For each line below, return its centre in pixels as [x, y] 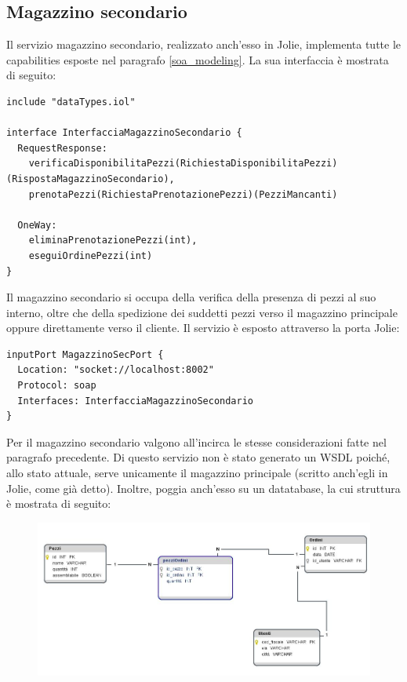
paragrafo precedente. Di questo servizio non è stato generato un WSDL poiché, [198, 457]
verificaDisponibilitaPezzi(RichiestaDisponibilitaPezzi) [183, 164]
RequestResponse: [62, 148]
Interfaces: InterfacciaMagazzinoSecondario [135, 401]
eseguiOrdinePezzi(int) [91, 255]
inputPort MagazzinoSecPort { [85, 354]
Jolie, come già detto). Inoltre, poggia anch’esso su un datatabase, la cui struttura [203, 488]
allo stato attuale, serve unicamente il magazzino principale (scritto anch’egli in [197, 473]
